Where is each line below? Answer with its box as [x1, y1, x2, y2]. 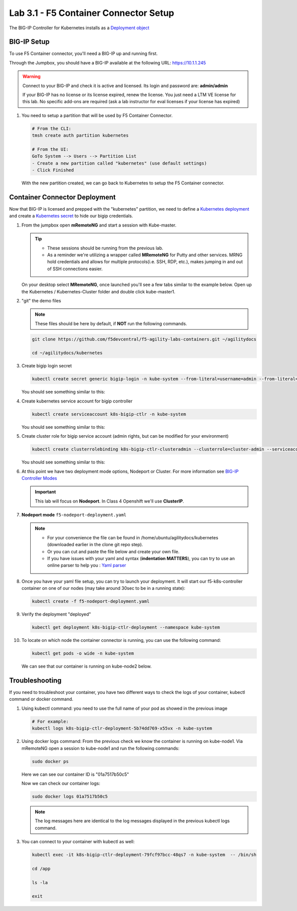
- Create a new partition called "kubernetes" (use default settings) [32, 160, 207, 166]
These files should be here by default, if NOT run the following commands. [35, 320, 188, 327]
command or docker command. [9, 696, 74, 702]
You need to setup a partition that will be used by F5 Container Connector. [21, 112, 173, 118]
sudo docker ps [32, 758, 69, 764]
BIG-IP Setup [9, 38, 50, 46]
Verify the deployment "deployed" [21, 611, 91, 617]
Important [35, 489, 56, 495]
